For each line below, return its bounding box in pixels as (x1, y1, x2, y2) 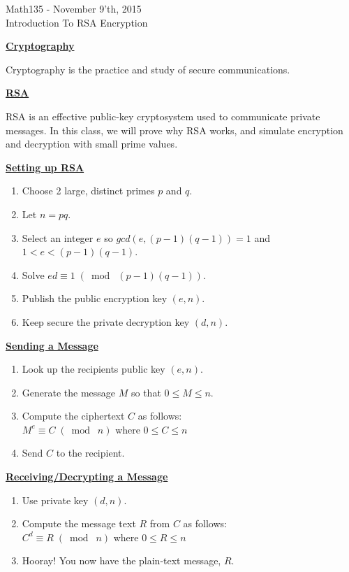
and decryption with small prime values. (6, 136, 178, 151)
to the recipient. (56, 445, 125, 460)
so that (131, 385, 161, 399)
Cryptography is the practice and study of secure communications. (6, 62, 290, 76)
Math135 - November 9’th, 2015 (6, 1, 142, 15)
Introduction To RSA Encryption (6, 15, 148, 29)
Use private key (22, 492, 89, 507)
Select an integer (22, 230, 94, 245)
